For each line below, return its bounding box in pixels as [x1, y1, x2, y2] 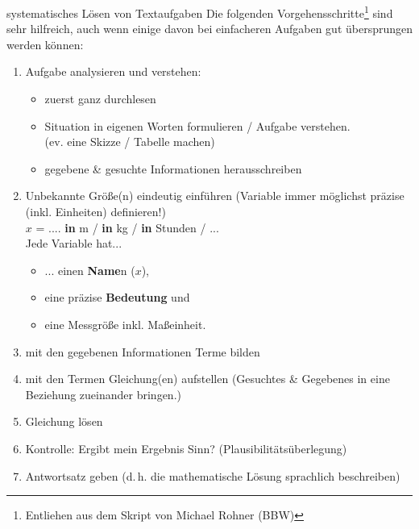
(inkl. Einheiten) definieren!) [25, 203, 166, 219]
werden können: [6, 35, 84, 52]
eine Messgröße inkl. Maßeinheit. [44, 315, 206, 332]
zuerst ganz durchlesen [44, 90, 156, 107]
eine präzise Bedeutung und [44, 289, 190, 306]
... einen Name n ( [44, 261, 135, 278]
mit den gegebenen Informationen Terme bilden [25, 343, 260, 360]
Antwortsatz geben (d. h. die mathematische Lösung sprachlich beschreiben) [25, 467, 400, 484]
